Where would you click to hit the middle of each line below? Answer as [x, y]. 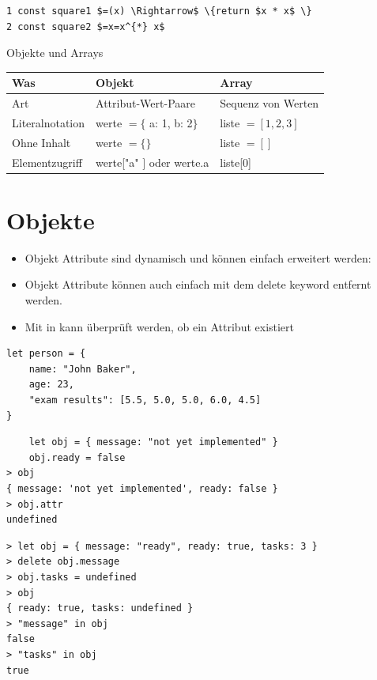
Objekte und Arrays [55, 53]
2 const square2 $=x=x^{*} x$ [86, 26]
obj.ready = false [77, 457]
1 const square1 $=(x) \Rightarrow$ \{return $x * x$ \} [159, 11]
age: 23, [51, 385]
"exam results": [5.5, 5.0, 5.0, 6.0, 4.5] [145, 400]
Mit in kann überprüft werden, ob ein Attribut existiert [160, 326]
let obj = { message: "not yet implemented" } [153, 442]
